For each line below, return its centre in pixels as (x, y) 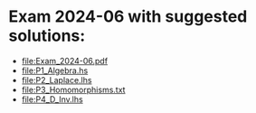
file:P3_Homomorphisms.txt (73, 89)
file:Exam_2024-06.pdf (65, 61)
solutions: (47, 36)
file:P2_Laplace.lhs (57, 80)
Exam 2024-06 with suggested (128, 17)
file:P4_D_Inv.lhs (52, 99)
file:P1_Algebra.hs (55, 71)
